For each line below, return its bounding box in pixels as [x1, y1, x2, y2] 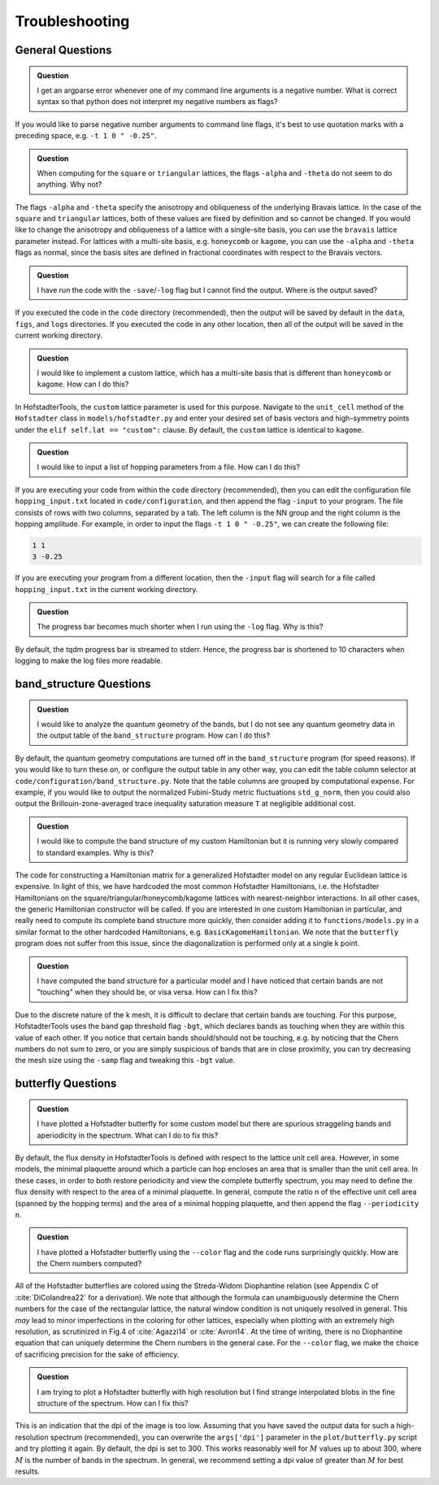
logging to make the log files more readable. [15, 655, 163, 666]
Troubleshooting [15, 12, 130, 30]
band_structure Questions [15, 677, 151, 691]
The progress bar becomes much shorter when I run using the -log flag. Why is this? [37, 622, 324, 632]
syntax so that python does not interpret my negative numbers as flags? [37, 97, 278, 107]
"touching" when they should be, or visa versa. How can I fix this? [37, 987, 258, 997]
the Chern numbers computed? [37, 1259, 142, 1269]
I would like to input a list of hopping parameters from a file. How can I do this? [37, 462, 301, 472]
